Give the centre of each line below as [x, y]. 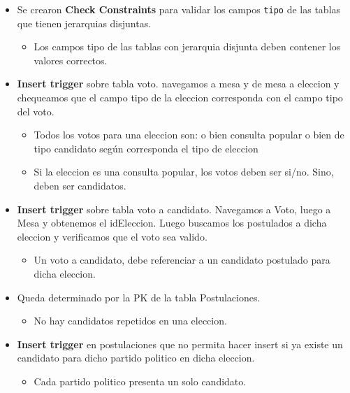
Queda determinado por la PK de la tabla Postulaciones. [139, 297]
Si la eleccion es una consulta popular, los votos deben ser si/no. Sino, [184, 172]
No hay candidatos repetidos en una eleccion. [130, 321]
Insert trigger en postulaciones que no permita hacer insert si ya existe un [180, 344]
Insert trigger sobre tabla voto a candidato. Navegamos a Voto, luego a [174, 209]
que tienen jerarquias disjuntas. [84, 23]
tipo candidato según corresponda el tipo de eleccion [146, 148]
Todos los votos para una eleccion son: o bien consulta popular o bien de [189, 135]
